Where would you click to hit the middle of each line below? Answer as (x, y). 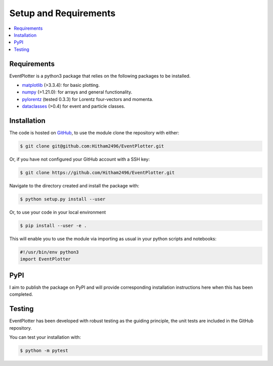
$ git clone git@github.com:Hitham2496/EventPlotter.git (92, 146)
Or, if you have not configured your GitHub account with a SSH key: (80, 160)
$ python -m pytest (44, 350)
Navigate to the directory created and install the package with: (74, 186)
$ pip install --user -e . (53, 225)
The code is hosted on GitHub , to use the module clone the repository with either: (94, 133)
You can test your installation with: (45, 337)
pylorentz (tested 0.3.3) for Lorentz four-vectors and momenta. (88, 99)
